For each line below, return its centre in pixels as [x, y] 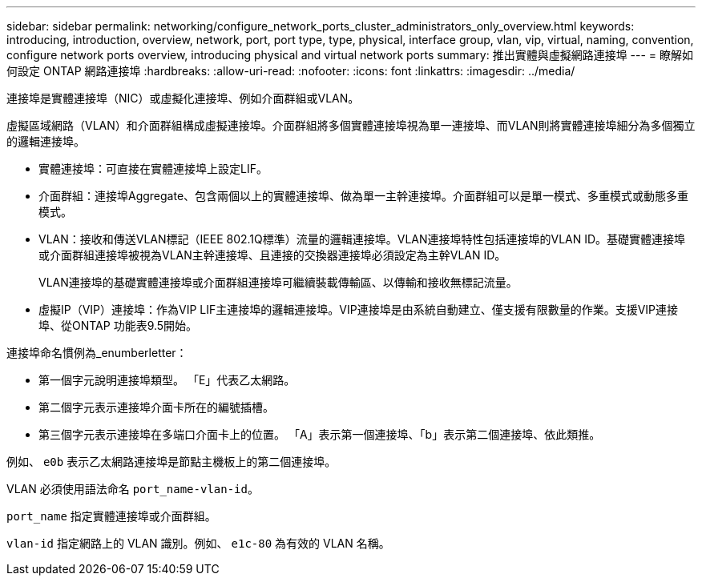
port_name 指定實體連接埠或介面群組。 [111, 516]
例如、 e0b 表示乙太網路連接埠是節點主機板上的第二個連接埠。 [171, 462]
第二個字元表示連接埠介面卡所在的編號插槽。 [156, 407]
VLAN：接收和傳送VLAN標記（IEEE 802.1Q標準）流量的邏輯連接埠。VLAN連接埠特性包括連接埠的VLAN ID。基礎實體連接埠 [362, 239]
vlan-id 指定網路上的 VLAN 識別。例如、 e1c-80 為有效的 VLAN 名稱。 [198, 543]
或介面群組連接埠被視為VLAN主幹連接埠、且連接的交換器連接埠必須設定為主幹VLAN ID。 [272, 255]
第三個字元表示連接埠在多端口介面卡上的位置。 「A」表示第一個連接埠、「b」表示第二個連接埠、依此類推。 [320, 434]
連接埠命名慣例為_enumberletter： [97, 353]
